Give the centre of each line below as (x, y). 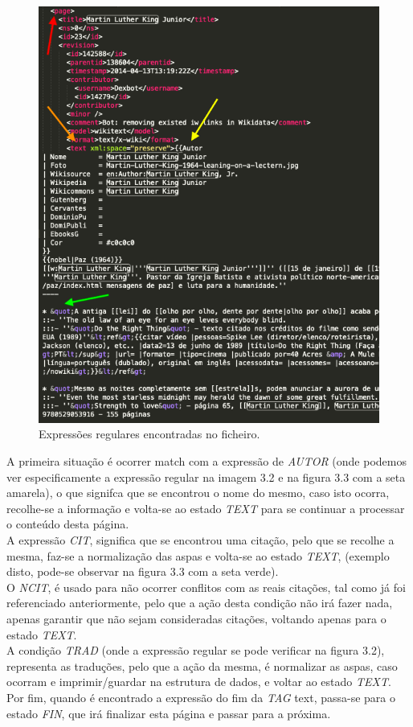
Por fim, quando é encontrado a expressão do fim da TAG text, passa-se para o (201, 697)
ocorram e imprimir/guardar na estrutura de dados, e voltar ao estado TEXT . (199, 682)
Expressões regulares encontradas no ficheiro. (149, 434)
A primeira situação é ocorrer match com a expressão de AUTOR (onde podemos (206, 461)
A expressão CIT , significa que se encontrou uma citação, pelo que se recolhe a (200, 540)
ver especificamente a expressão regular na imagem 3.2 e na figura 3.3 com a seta (206, 476)
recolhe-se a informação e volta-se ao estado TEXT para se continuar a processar (206, 508)
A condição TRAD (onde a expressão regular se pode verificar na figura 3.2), (196, 650)
